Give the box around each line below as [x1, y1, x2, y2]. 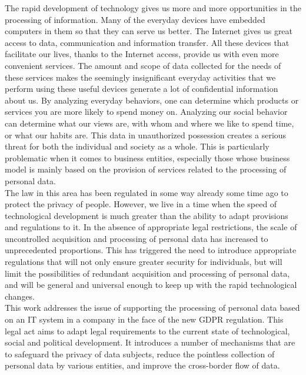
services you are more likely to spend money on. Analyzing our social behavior [5, 105, 288, 118]
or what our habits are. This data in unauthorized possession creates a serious [5, 128, 287, 141]
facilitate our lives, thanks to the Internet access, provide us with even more [5, 48, 279, 60]
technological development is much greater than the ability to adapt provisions [5, 209, 288, 221]
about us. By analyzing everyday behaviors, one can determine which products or [5, 94, 299, 106]
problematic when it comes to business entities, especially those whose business [5, 151, 290, 164]
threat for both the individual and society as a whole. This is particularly [5, 140, 270, 152]
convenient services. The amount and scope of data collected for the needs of [5, 59, 281, 71]
